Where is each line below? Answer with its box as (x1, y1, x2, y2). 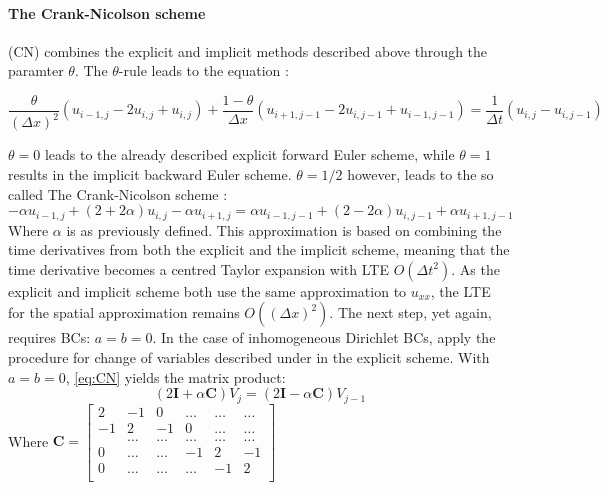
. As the (451, 258, 500, 279)
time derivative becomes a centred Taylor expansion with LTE (8, 258, 389, 279)
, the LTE (430, 280, 491, 301)
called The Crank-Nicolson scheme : (8, 183, 228, 204)
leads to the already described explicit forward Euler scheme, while (44, 144, 455, 165)
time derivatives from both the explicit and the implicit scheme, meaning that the (8, 239, 510, 260)
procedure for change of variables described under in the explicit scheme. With (8, 347, 490, 367)
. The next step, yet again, (329, 302, 492, 323)
